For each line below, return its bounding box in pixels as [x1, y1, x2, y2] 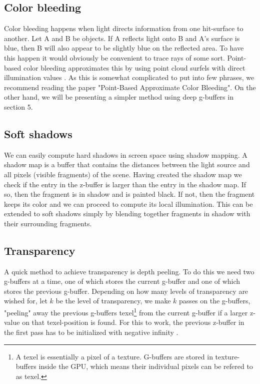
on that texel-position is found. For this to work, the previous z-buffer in [22, 317, 244, 327]
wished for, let [4, 295, 47, 306]
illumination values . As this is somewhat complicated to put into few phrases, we [4, 72, 254, 83]
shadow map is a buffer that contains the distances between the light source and [4, 159, 250, 170]
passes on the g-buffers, [179, 295, 250, 306]
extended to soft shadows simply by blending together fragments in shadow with [4, 208, 250, 219]
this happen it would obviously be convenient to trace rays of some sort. [4, 52, 225, 63]
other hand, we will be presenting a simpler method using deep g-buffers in [4, 92, 233, 102]
